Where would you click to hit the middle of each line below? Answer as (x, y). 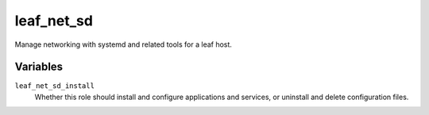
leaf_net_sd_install (55, 86)
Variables (39, 67)
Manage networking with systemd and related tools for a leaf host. (123, 44)
